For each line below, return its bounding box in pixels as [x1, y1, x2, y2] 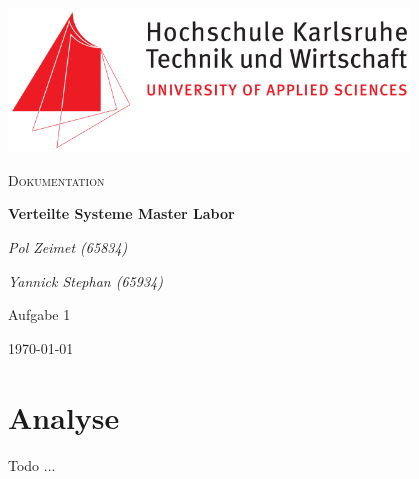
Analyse [8, 396, 120, 437]
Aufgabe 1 [8, 304, 71, 325]
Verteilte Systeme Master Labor [8, 203, 235, 224]
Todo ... [8, 454, 56, 475]
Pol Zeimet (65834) [8, 237, 128, 258]
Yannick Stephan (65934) [8, 270, 163, 291]
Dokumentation [8, 169, 105, 190]
